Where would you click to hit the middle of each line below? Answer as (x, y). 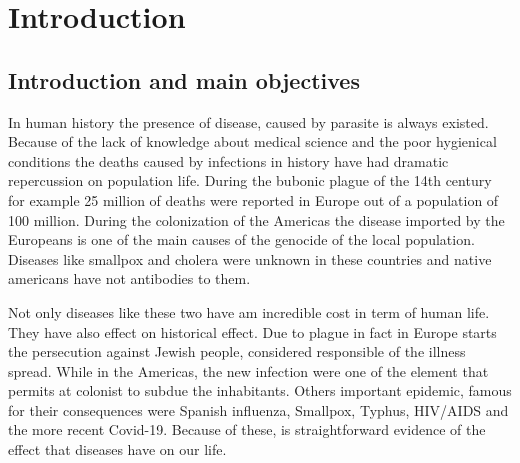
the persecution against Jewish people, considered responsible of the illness (237, 351)
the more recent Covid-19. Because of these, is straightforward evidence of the (247, 429)
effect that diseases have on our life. (117, 449)
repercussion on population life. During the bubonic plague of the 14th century (250, 180)
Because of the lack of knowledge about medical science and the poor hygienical (252, 141)
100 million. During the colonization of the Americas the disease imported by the (256, 219)
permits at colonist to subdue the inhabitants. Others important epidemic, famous (260, 390)
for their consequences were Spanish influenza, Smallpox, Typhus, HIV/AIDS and (258, 409)
